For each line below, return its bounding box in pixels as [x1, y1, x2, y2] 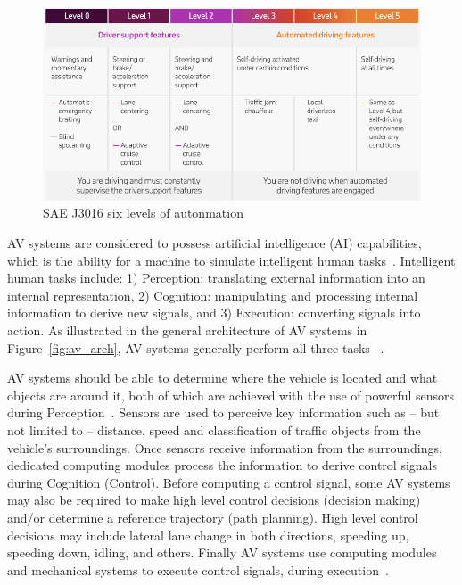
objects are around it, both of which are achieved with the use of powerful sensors [7, 385, 455, 404]
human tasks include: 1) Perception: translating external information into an [7, 268, 425, 287]
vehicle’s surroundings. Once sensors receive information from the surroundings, [7, 438, 442, 457]
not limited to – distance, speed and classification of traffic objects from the [7, 420, 421, 439]
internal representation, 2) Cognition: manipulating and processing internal [7, 285, 418, 304]
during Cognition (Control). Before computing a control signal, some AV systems [7, 473, 450, 491]
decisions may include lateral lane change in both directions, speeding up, [7, 525, 409, 544]
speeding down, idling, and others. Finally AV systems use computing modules [7, 543, 437, 562]
